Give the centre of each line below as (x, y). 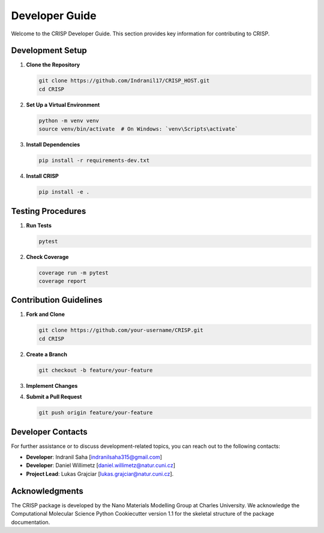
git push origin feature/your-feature (96, 413)
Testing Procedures (49, 211)
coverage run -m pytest (74, 272)
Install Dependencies (53, 144)
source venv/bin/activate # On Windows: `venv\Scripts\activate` (138, 129)
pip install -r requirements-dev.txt (94, 161)
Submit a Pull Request (54, 397)
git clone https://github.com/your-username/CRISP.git (121, 330)
